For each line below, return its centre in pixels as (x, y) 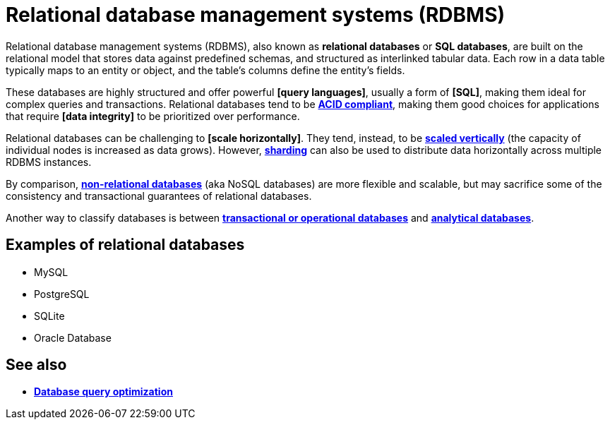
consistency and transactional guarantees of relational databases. (159, 196)
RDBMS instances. (49, 162)
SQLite (49, 316)
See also (36, 365)
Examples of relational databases (125, 245)
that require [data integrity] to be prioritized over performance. (153, 116)
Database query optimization (103, 392)
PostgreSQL (62, 294)
